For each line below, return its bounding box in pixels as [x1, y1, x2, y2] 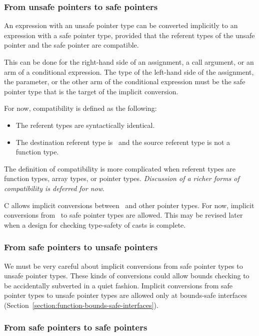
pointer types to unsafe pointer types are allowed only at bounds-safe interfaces [4, 290, 247, 300]
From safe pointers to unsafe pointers [4, 241, 158, 253]
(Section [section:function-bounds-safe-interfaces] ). [4, 299, 158, 310]
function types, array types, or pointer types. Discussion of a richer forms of [4, 173, 239, 184]
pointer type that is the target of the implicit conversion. [4, 86, 178, 96]
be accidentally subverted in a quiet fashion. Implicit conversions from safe [4, 280, 233, 290]
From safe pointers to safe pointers [4, 321, 147, 333]
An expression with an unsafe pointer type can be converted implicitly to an [4, 20, 238, 31]
